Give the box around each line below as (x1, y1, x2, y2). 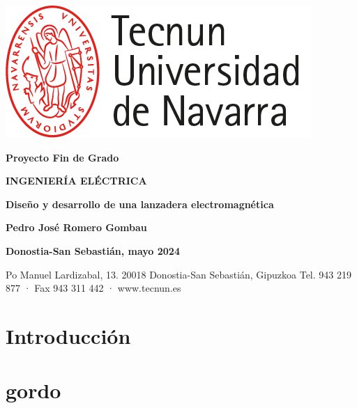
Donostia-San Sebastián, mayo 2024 (6, 243, 180, 258)
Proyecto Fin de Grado (6, 150, 119, 164)
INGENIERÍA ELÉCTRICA (6, 173, 147, 188)
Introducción (6, 321, 131, 350)
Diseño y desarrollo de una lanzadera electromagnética (6, 196, 274, 211)
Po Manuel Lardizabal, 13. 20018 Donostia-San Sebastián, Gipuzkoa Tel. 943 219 (6, 267, 351, 281)
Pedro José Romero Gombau (6, 220, 147, 235)
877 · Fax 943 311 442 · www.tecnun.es (6, 281, 181, 295)
